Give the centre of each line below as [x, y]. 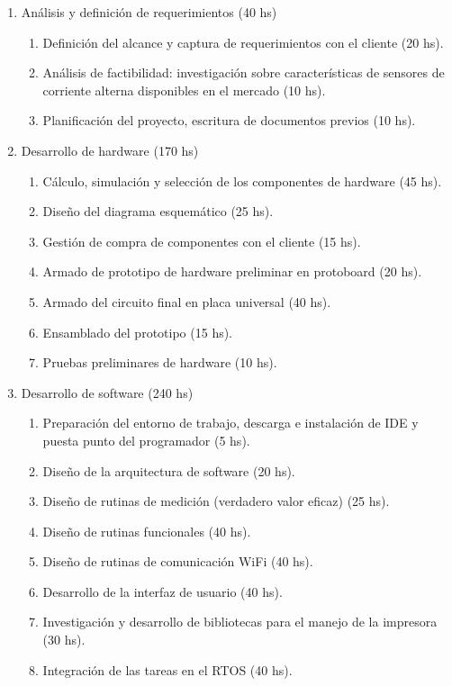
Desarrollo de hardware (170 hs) [110, 150]
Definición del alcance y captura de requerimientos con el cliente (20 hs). [243, 42]
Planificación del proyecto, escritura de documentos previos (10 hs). [229, 120]
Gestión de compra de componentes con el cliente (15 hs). [202, 241]
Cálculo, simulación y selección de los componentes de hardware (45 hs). [242, 181]
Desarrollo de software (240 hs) [107, 392]
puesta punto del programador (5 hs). [146, 440]
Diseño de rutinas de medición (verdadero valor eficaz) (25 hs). [216, 501]
